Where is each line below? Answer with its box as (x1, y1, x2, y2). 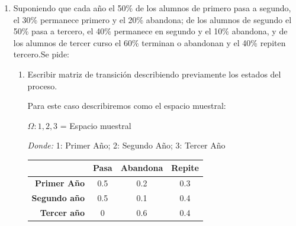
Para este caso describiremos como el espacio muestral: (27, 99, 226, 112)
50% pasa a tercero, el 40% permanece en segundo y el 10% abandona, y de (13, 25, 288, 37)
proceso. (27, 79, 57, 92)
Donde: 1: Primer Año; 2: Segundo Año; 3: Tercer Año (27, 139, 226, 151)
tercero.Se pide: (13, 48, 69, 60)
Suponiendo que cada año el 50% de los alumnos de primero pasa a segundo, (13, 2, 291, 14)
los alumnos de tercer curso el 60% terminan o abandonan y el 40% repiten (13, 36, 286, 49)
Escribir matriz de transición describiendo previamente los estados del (27, 67, 281, 80)
